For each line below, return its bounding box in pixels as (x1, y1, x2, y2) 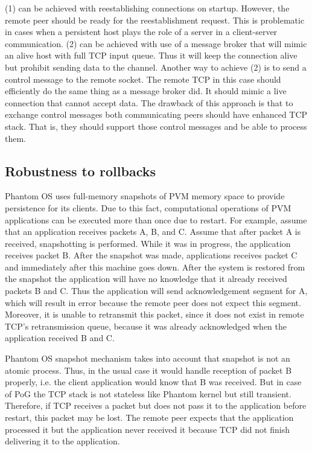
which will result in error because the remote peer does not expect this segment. (5, 296, 301, 309)
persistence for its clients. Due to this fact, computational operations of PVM (5, 201, 291, 214)
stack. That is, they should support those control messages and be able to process (5, 120, 307, 132)
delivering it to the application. (5, 435, 120, 447)
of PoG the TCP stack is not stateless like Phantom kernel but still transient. (5, 387, 291, 400)
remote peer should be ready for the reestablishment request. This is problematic (5, 13, 305, 26)
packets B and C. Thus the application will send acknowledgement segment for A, (5, 284, 308, 297)
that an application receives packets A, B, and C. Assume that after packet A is (5, 225, 301, 238)
